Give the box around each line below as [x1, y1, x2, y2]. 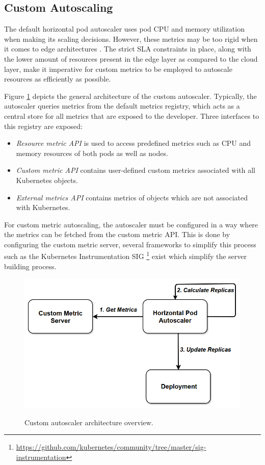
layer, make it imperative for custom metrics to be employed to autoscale [4, 63, 232, 74]
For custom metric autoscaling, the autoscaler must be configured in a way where [4, 219, 258, 229]
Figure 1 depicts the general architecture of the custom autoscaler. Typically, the [4, 90, 257, 101]
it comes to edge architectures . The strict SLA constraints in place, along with [4, 43, 251, 54]
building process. [4, 261, 57, 271]
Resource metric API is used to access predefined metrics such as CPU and [16, 138, 251, 148]
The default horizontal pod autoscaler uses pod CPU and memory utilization [4, 23, 245, 34]
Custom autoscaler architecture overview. [24, 417, 153, 427]
